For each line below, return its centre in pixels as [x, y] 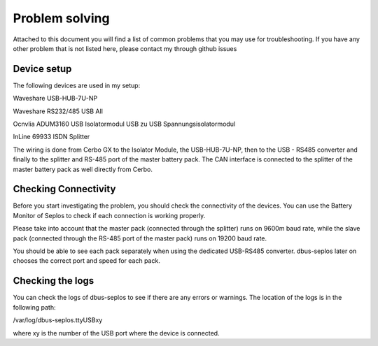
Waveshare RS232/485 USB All [58, 111]
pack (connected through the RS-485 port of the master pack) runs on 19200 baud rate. [140, 238]
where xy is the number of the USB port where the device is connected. [116, 333]
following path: [34, 307]
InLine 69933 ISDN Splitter [51, 137]
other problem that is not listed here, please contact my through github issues [125, 48]
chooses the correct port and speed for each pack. [86, 261]
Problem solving [61, 18]
